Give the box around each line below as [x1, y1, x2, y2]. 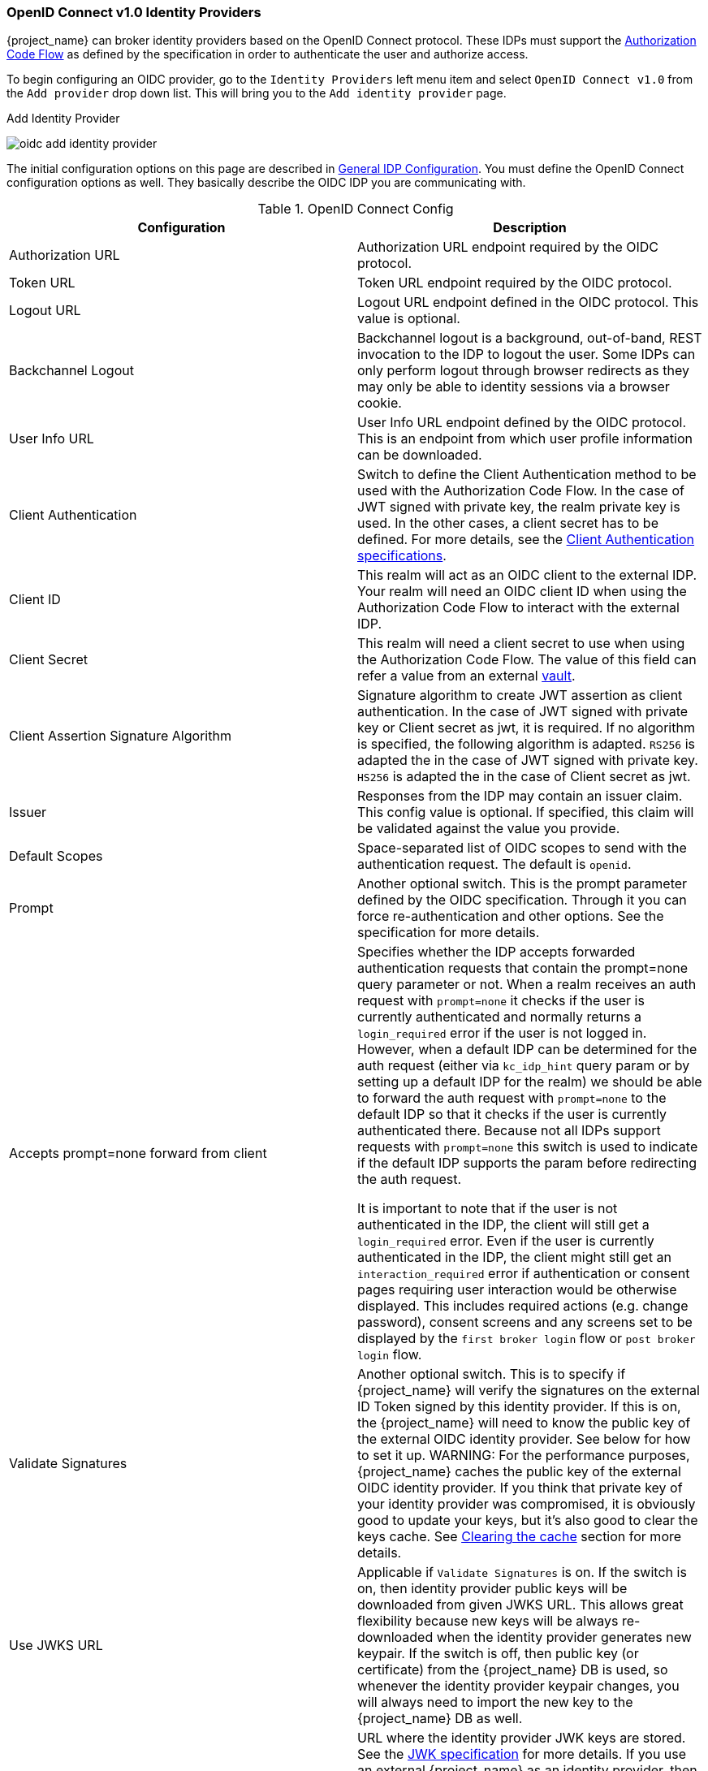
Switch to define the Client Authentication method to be [357, 466, 697, 483]
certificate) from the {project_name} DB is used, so [357, 1661, 668, 1678]
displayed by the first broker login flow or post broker [357, 1330, 696, 1347]
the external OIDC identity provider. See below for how [357, 1431, 691, 1448]
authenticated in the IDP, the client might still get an [357, 1249, 671, 1266]
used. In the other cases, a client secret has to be [357, 515, 658, 532]
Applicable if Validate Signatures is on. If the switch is [357, 1564, 687, 1581]
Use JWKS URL [9, 1637, 103, 1654]
